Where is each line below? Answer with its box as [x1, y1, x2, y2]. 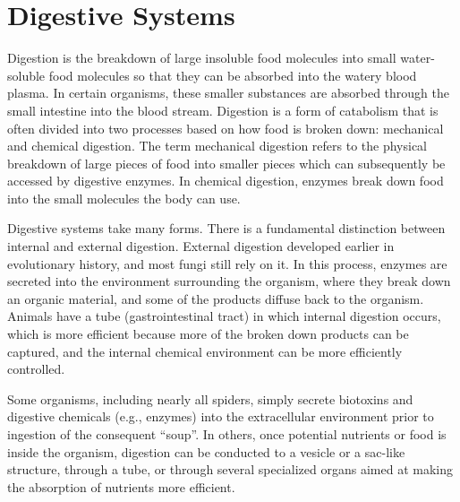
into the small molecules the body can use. [7, 188, 241, 207]
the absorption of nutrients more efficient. [7, 477, 235, 496]
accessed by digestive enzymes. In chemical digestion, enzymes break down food [7, 171, 444, 190]
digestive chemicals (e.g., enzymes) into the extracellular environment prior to [7, 407, 434, 426]
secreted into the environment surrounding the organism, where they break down [7, 272, 451, 290]
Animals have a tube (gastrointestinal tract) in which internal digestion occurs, [7, 307, 441, 325]
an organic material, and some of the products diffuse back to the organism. [7, 289, 424, 307]
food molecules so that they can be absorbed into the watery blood [48, 65, 417, 84]
